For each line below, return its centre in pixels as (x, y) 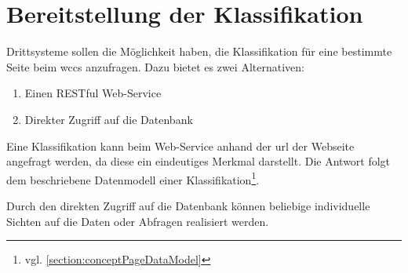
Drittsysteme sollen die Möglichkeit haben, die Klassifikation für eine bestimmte (199, 51)
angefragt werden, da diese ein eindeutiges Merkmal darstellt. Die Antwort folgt (199, 161)
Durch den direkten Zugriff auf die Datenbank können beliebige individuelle (188, 205)
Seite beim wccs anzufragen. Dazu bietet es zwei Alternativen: (155, 66)
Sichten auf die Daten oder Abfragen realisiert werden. (138, 221)
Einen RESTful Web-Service (93, 93)
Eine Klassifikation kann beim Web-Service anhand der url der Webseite (180, 146)
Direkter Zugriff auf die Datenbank (109, 119)
